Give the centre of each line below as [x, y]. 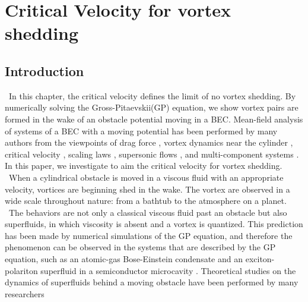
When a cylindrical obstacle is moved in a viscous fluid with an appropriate [146, 177]
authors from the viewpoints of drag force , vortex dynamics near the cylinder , [149, 142]
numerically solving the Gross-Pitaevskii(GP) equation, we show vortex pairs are [152, 107]
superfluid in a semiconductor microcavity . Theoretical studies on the [168, 270]
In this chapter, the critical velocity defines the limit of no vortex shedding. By [152, 95]
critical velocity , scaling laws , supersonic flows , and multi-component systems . [152, 154]
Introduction [45, 70]
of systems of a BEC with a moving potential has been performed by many [141, 130]
